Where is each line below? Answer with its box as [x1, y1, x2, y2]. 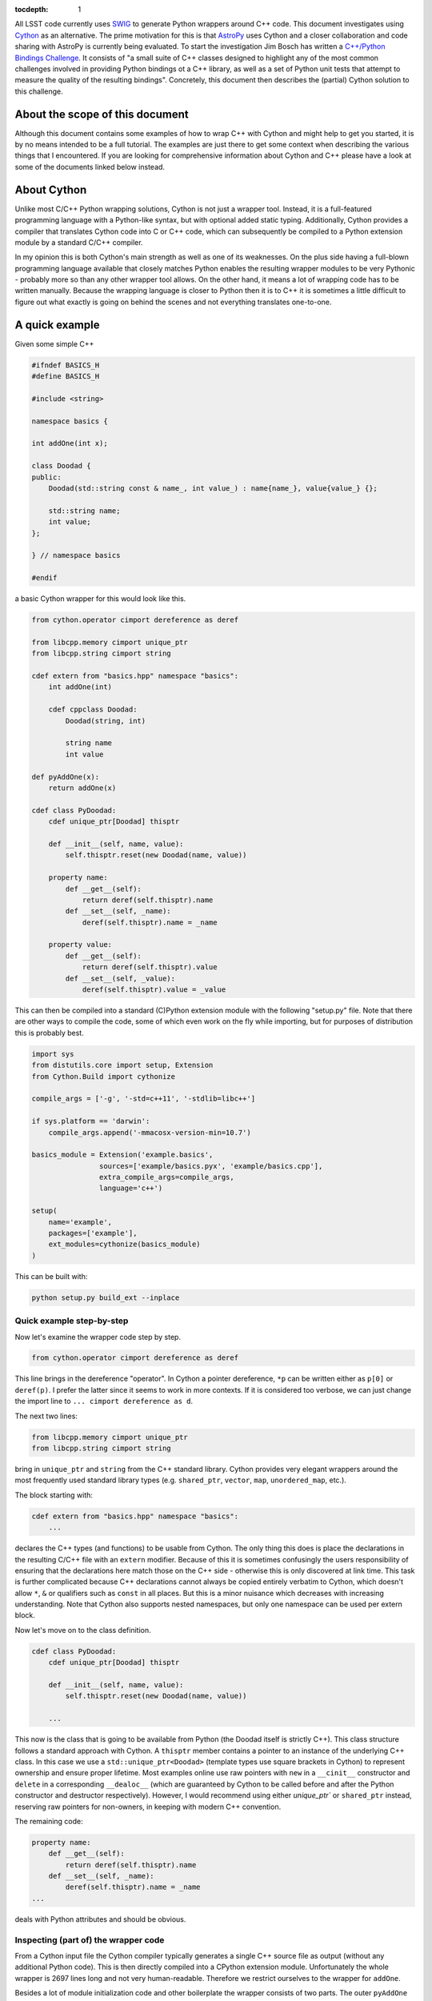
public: [31, 472, 62, 482]
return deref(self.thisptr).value [82, 963, 218, 972]
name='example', [48, 1217, 112, 1226]
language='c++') [98, 1184, 163, 1193]
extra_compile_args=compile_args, [98, 1173, 235, 1182]
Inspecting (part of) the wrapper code [14, 1934, 165, 1945]
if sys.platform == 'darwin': [31, 1117, 150, 1126]
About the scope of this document [14, 107, 189, 121]
